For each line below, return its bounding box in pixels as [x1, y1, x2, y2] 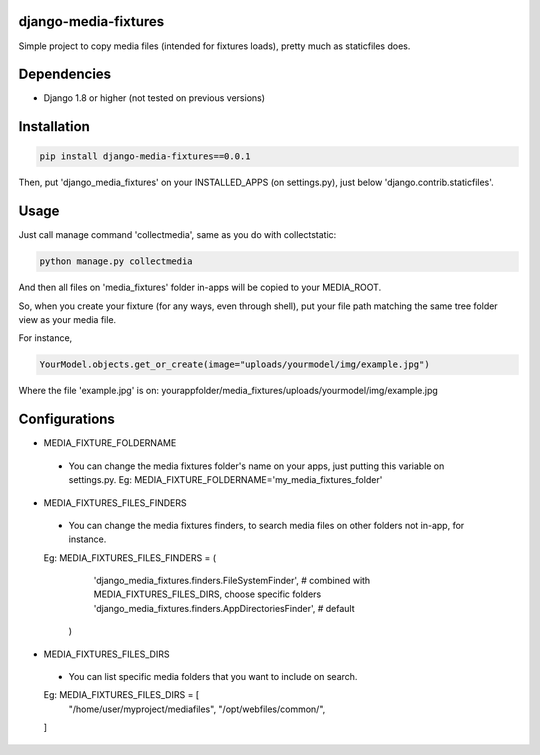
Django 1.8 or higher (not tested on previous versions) [43, 92, 265, 104]
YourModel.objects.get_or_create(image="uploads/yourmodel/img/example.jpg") [39, 359, 430, 370]
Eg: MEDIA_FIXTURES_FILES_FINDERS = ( [43, 551, 217, 564]
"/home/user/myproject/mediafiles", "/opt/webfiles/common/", [68, 703, 326, 715]
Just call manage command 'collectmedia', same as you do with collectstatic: [18, 229, 337, 241]
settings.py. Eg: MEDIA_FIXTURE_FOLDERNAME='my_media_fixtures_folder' [68, 474, 383, 486]
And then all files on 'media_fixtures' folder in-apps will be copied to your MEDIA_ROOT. [18, 281, 382, 294]
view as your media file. [18, 314, 117, 326]
